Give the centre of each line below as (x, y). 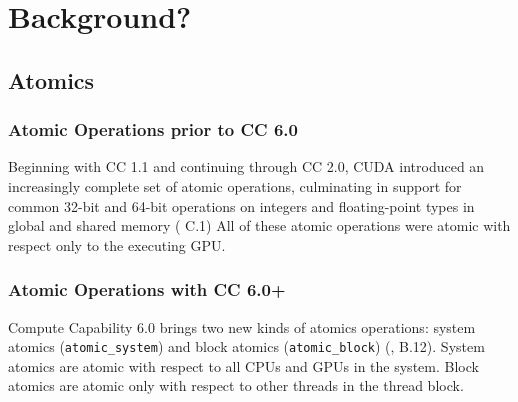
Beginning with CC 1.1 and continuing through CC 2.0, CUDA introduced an (246, 166)
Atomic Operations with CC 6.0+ (147, 289)
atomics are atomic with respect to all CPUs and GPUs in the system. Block (243, 365)
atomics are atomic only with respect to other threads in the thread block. (236, 385)
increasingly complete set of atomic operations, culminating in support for (235, 185)
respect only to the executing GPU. (117, 244)
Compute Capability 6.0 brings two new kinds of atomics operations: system (242, 326)
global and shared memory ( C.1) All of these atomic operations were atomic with (259, 225)
